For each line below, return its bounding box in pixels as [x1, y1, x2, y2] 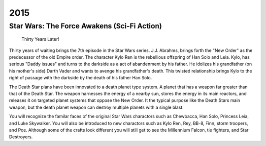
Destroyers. [9, 134, 33, 140]
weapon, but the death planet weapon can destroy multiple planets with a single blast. [9, 104, 184, 110]
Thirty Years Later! [21, 36, 59, 42]
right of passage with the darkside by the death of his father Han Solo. [9, 75, 152, 81]
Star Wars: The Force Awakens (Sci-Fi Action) [9, 22, 162, 30]
